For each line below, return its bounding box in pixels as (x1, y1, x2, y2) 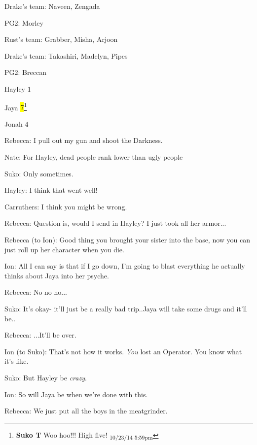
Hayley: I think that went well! (4, 185, 98, 195)
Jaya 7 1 (4, 101, 27, 112)
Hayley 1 (4, 83, 31, 94)
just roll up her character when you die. (4, 244, 124, 254)
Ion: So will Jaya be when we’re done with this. (4, 389, 148, 399)
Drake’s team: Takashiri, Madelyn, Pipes (4, 50, 128, 61)
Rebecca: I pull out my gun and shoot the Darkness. (4, 135, 163, 145)
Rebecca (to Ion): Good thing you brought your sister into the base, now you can (4, 234, 251, 244)
